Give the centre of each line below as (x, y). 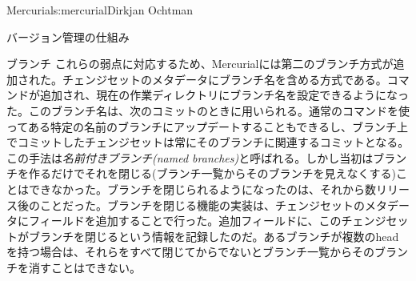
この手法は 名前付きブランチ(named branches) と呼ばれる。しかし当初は (190, 157)
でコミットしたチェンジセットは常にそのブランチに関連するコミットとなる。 (208, 142)
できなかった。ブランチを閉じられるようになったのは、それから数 (202, 189)
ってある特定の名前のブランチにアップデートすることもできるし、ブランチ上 (208, 126)
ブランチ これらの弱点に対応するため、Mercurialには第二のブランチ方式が (200, 64)
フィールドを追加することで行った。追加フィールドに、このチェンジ (207, 221)
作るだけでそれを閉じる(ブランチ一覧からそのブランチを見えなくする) (212, 173)
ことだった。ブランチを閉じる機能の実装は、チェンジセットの (202, 205)
